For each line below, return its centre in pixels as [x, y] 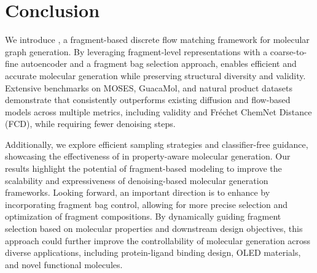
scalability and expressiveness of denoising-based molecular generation [137, 180]
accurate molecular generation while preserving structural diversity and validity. [155, 75]
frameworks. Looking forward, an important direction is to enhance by [138, 192]
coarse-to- [288, 51]
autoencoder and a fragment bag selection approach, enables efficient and [159, 63]
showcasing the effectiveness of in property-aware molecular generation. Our [148, 156]
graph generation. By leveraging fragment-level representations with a [136, 51]
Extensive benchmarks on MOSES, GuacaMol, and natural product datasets [149, 87]
